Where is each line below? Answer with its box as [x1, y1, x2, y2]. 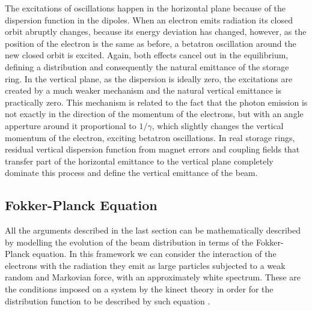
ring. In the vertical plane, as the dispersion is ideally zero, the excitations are [5, 72, 293, 85]
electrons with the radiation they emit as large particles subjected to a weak [5, 259, 286, 271]
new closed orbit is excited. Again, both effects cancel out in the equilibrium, [5, 49, 289, 61]
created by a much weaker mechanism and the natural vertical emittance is [5, 84, 281, 97]
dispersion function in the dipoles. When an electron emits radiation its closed [5, 13, 293, 26]
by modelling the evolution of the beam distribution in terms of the [5, 235, 254, 248]
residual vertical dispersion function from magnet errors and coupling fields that [5, 143, 300, 155]
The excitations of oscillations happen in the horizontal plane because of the [5, 2, 286, 14]
